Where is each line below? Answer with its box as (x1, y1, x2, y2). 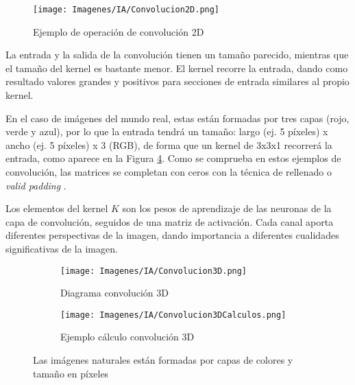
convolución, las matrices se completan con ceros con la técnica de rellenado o (5, 165, 332, 178)
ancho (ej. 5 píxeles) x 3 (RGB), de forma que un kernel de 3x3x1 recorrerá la (5, 137, 332, 152)
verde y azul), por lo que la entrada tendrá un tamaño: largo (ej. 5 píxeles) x (5, 124, 328, 139)
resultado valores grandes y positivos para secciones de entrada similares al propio (5, 74, 350, 89)
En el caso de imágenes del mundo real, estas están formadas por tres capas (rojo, (5, 110, 350, 125)
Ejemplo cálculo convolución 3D (60, 329, 195, 344)
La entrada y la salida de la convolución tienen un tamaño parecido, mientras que (5, 47, 349, 62)
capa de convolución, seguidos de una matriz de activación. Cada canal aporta (5, 214, 334, 229)
